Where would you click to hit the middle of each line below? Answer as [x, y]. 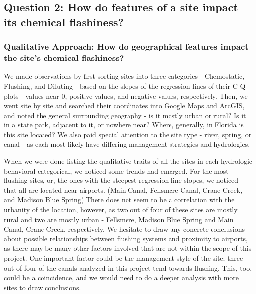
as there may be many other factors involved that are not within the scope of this [128, 248]
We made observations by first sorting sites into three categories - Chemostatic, [124, 76]
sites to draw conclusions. [43, 287]
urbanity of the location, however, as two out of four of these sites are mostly [121, 209]
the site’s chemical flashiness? [64, 58]
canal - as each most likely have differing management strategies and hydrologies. [127, 144]
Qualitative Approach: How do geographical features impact [126, 46]
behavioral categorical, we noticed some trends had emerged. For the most [116, 170]
